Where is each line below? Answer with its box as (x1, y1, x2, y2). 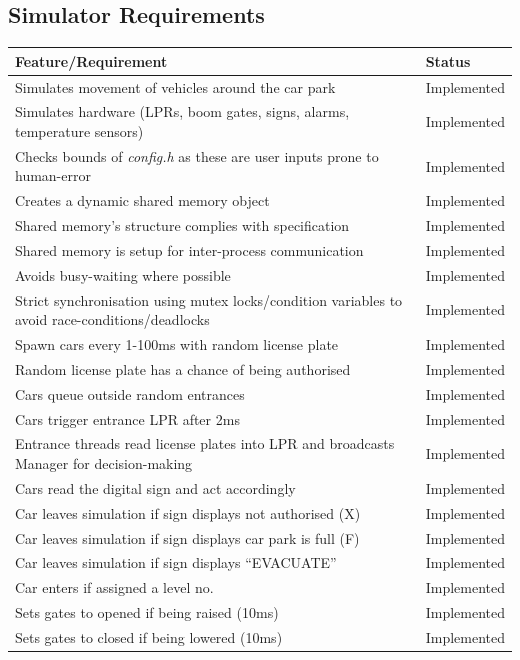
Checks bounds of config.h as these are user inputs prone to (15, 145, 379, 166)
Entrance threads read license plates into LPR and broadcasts (15, 433, 395, 454)
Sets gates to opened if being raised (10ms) (15, 602, 279, 623)
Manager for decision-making (15, 453, 193, 474)
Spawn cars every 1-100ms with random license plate (15, 334, 339, 355)
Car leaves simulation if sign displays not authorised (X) (15, 502, 361, 523)
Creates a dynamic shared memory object (15, 190, 270, 211)
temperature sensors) (15, 120, 144, 141)
